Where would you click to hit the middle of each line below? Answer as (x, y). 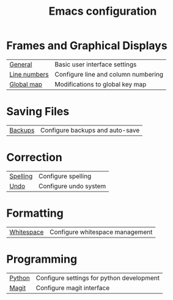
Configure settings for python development (98, 278)
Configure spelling (65, 176)
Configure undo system (72, 186)
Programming (42, 259)
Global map (26, 84)
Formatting (35, 213)
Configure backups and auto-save (90, 130)
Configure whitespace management (101, 232)
